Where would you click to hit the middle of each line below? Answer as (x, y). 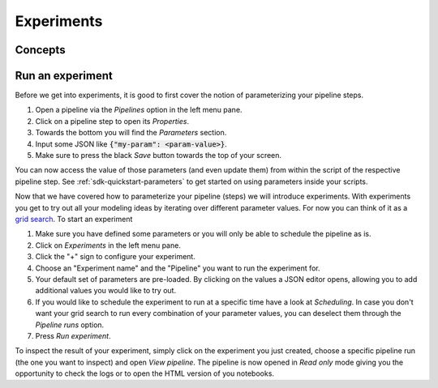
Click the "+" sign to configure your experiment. (116, 257)
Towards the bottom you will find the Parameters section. (131, 133)
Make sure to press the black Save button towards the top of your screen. (159, 156)
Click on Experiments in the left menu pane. (108, 245)
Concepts (40, 50)
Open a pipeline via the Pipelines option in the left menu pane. (139, 110)
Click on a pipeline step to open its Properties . (112, 121)
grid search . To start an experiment (74, 219)
